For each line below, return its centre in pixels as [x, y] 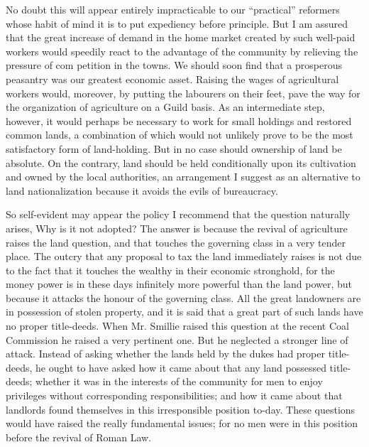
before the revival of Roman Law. [79, 437]
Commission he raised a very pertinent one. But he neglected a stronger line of [177, 339]
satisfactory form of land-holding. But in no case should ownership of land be [174, 148]
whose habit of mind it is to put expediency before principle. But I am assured [177, 23]
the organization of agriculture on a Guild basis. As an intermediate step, [165, 107]
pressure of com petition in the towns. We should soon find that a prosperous [174, 65]
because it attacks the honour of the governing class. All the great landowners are [183, 297]
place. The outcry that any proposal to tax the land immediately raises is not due [184, 256]
